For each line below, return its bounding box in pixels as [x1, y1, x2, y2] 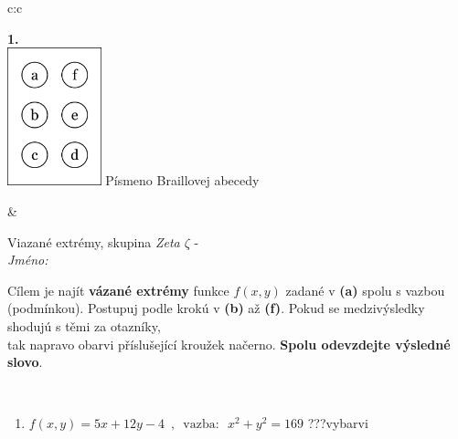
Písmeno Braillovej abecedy [105, 171, 260, 190]
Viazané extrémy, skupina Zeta [7, 232, 180, 251]
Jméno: [7, 250, 48, 269]
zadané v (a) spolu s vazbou [285, 280, 445, 299]
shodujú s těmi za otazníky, [7, 316, 161, 335]
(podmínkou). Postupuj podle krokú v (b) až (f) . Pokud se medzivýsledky [7, 298, 425, 318]
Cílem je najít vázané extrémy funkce [7, 280, 229, 299]
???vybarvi [307, 413, 368, 433]
